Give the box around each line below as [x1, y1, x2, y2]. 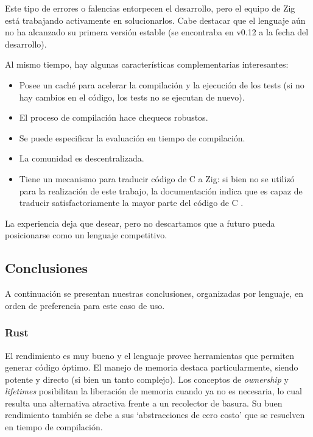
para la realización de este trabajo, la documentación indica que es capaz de [19, 184, 303, 197]
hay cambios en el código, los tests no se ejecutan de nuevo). [19, 90, 245, 103]
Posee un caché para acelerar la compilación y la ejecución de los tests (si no [19, 78, 304, 91]
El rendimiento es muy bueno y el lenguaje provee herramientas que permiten [5, 349, 294, 361]
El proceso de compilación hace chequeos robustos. [19, 111, 208, 124]
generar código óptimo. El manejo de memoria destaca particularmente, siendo [5, 361, 298, 374]
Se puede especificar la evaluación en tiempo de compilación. [19, 131, 245, 144]
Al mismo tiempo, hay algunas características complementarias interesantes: [5, 58, 289, 71]
